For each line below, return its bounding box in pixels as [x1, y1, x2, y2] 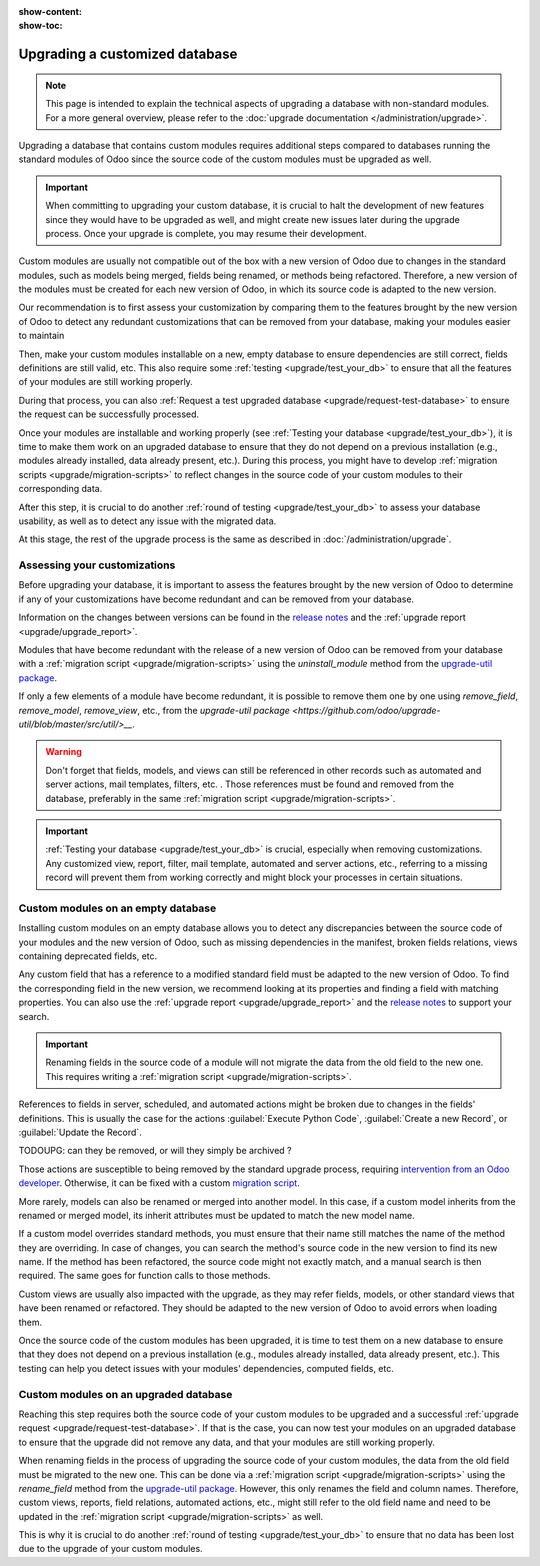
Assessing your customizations [18, 558, 176, 572]
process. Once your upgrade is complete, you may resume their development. [45, 227, 367, 239]
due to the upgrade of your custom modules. [18, 1543, 204, 1555]
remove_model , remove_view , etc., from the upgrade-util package [18, 704, 290, 716]
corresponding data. [18, 483, 103, 495]
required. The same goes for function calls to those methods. [18, 1270, 271, 1282]
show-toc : [18, 20, 63, 32]
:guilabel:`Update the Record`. [18, 1126, 142, 1138]
